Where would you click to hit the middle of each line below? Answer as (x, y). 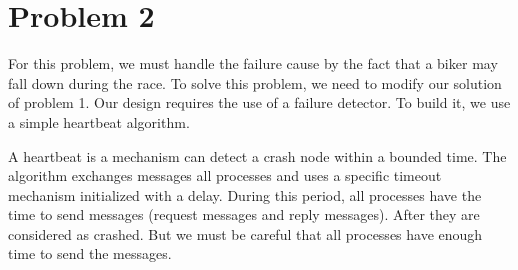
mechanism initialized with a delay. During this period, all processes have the (245, 194)
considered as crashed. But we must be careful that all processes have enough (245, 233)
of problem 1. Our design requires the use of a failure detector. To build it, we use (259, 102)
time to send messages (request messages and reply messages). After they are (244, 214)
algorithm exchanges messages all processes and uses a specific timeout (225, 175)
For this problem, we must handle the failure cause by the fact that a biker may (253, 63)
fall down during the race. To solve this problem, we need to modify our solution (255, 82)
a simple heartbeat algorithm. (99, 121)
